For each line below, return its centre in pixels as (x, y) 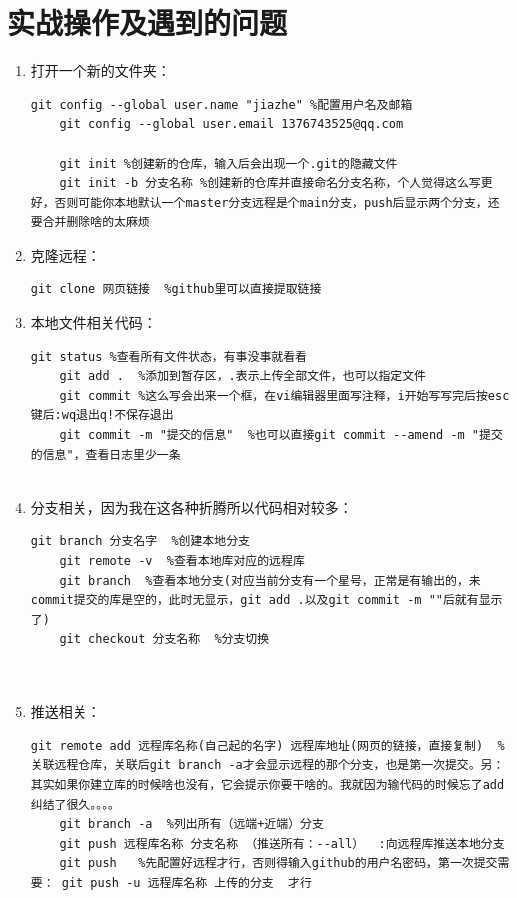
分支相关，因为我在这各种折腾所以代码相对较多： (191, 506)
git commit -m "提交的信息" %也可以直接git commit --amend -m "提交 (281, 435)
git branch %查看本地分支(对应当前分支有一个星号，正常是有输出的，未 (270, 580)
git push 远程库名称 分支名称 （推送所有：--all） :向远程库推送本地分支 (282, 843)
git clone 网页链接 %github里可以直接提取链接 (176, 289)
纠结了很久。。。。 (75, 804)
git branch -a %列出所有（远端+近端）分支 (191, 824)
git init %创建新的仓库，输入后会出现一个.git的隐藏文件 (228, 163)
